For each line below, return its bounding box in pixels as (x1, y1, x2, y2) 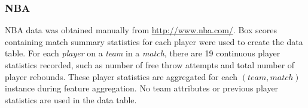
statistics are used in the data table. (5, 93, 137, 106)
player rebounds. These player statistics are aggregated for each (5, 70, 238, 82)
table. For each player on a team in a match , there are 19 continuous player (5, 47, 280, 59)
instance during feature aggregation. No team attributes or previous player (5, 82, 279, 94)
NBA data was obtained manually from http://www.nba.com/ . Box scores (5, 24, 277, 36)
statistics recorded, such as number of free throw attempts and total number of (5, 59, 295, 71)
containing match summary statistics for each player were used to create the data (5, 35, 303, 47)
